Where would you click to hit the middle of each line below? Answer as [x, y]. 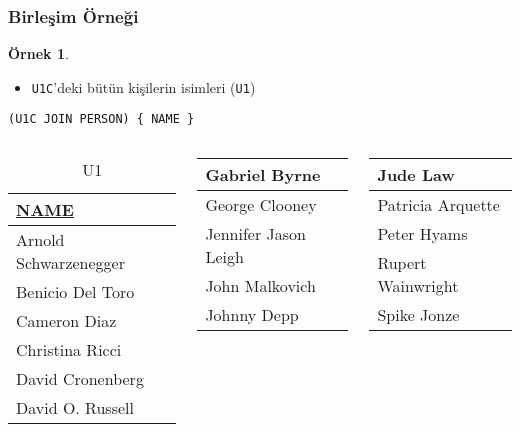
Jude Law [416, 175]
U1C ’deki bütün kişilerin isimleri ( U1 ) [143, 86]
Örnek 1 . [38, 53]
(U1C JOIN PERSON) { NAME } [101, 119]
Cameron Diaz [66, 321]
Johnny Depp [252, 315]
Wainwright [418, 286]
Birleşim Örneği [73, 15]
